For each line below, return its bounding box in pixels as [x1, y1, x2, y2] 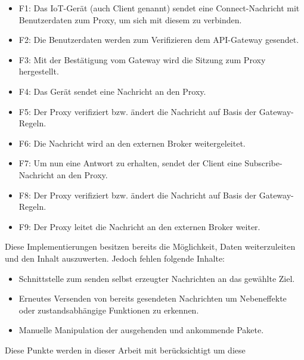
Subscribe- [244, 157, 283, 169]
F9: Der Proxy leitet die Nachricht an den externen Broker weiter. [18, 220, 260, 232]
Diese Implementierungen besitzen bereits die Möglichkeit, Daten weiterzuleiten [5, 240, 296, 253]
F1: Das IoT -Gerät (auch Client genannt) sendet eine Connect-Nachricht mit [18, 2, 300, 14]
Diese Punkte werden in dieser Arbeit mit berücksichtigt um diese [5, 343, 246, 356]
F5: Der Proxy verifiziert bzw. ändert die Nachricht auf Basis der [18, 105, 257, 117]
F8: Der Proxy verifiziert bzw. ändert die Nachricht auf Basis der [18, 188, 257, 201]
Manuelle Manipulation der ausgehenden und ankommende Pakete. [18, 324, 264, 336]
